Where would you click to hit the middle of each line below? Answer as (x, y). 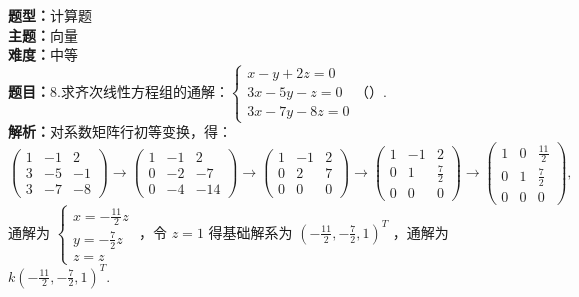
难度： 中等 (43, 54)
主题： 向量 (43, 34)
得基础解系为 (250, 231)
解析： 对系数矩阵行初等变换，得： (120, 131)
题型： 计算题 (50, 15)
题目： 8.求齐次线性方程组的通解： (118, 91)
